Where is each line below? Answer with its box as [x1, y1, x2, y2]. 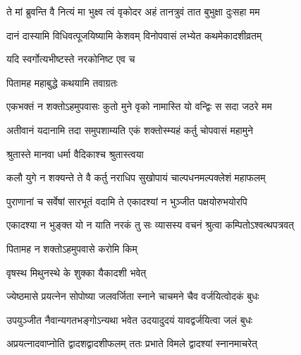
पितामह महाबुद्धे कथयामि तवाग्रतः [6, 75, 118, 90]
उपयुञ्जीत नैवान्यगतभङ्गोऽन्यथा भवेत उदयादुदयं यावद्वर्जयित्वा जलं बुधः [6, 312, 253, 327]
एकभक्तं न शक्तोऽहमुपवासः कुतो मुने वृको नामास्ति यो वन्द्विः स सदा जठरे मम [6, 99, 272, 114]
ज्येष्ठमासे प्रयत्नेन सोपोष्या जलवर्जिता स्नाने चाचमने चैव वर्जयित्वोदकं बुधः [6, 289, 259, 303]
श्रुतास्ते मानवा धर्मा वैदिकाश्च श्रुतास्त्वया [6, 146, 144, 161]
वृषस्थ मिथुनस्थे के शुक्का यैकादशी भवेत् [6, 265, 147, 279]
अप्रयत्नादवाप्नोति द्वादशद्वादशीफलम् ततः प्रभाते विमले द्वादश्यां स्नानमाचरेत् [6, 336, 258, 351]
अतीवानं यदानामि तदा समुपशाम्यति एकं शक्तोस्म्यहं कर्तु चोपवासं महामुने [6, 122, 253, 137]
